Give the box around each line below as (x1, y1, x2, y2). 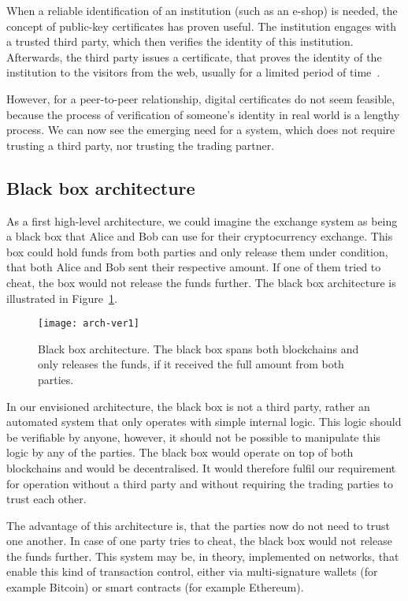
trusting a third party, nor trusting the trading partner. (6, 136, 275, 153)
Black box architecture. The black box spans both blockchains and (38, 340, 359, 356)
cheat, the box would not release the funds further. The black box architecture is (6, 274, 396, 290)
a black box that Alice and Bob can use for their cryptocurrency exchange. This (6, 228, 393, 245)
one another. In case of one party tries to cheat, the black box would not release (6, 532, 392, 549)
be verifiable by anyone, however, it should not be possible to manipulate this (6, 428, 380, 445)
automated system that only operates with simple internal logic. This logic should (6, 413, 402, 430)
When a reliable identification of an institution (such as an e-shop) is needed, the (6, 2, 398, 18)
